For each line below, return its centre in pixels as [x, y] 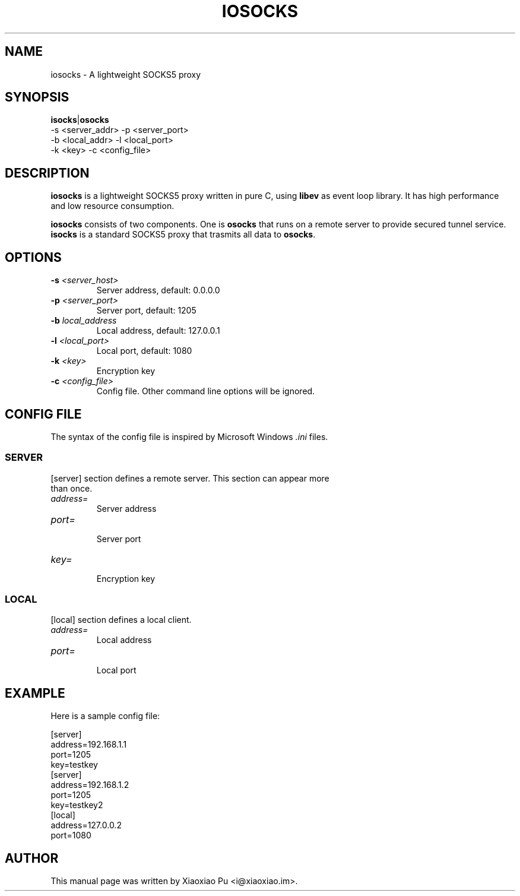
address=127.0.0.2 [86, 825]
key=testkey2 [77, 805]
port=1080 [71, 835]
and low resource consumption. [112, 206]
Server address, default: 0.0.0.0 [158, 290]
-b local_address [84, 321]
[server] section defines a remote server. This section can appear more [190, 478]
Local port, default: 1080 [144, 351]
